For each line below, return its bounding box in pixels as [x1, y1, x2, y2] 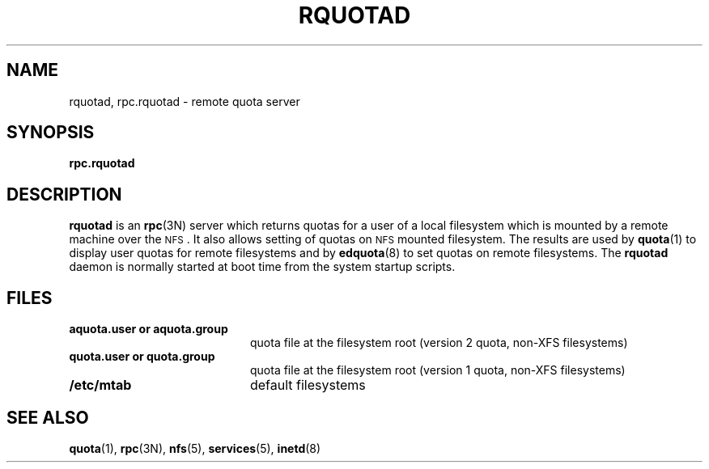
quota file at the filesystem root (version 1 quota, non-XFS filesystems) [250, 363, 626, 378]
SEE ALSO [6, 407, 89, 428]
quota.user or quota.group [69, 349, 215, 364]
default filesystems [249, 377, 366, 394]
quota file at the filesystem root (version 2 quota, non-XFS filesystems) [250, 336, 628, 350]
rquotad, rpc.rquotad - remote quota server [69, 94, 300, 108]
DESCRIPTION [6, 184, 122, 205]
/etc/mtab [69, 377, 132, 394]
